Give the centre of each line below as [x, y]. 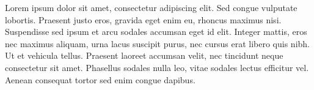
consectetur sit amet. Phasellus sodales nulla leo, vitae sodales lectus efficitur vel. [157, 67]
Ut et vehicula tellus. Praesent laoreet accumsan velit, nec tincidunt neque [144, 55]
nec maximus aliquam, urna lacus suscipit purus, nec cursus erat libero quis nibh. [157, 43]
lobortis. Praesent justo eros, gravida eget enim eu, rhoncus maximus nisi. [143, 19]
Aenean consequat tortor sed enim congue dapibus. [100, 79]
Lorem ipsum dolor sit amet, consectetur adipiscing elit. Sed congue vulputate [151, 7]
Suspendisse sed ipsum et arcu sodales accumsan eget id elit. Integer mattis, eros [156, 32]
